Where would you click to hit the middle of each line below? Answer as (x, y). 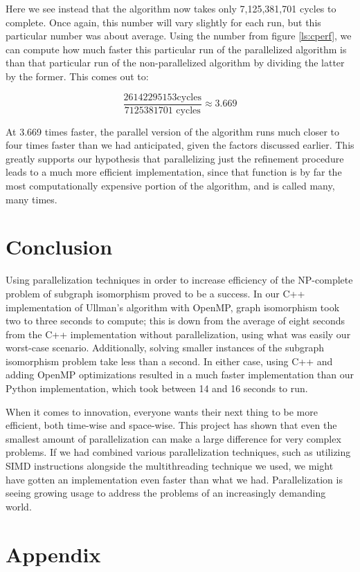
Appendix (53, 554)
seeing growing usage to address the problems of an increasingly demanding (166, 493)
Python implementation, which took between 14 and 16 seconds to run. (157, 388)
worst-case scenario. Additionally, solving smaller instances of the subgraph (165, 348)
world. (19, 506)
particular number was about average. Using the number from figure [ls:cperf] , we (179, 36)
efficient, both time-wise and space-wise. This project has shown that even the (171, 425)
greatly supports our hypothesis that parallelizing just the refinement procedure (175, 158)
